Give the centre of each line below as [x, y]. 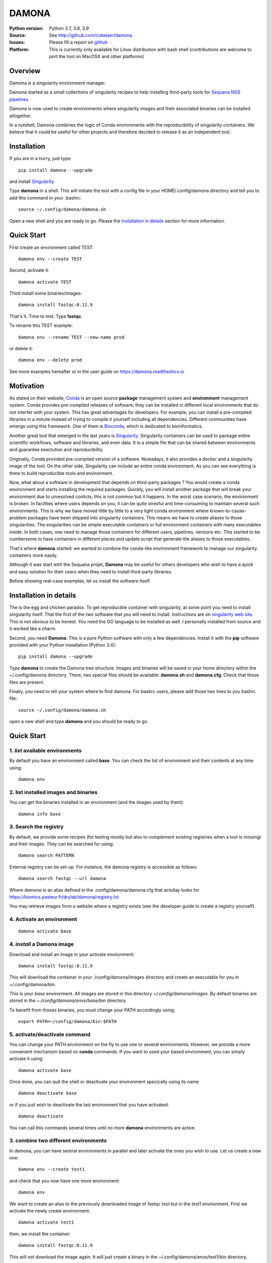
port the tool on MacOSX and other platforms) [97, 57]
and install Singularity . [32, 181]
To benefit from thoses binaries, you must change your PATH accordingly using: [92, 1010]
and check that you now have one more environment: [65, 1181]
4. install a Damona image [42, 944]
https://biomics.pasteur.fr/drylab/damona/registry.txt [64, 897]
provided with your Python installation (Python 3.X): [63, 645]
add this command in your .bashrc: [45, 198]
